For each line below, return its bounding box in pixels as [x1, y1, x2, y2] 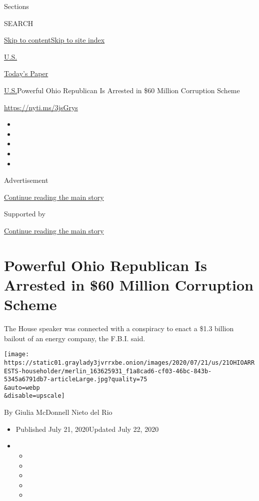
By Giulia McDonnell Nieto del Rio [4, 407, 112, 417]
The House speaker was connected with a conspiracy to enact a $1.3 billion [4, 323, 234, 333]
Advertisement [4, 175, 48, 185]
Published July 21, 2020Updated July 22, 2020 [15, 423, 159, 434]
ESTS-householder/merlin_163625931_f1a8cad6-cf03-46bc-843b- [4, 367, 212, 375]
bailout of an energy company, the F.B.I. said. [4, 333, 145, 343]
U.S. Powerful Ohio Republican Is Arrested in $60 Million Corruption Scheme [4, 85, 240, 95]
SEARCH [4, 18, 33, 28]
